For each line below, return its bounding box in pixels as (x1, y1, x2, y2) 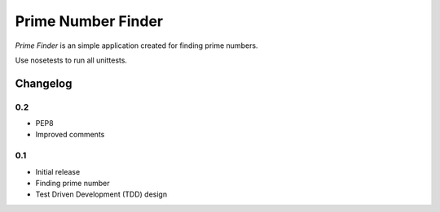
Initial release (35, 167, 81, 176)
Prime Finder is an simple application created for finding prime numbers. (15, 41, 258, 50)
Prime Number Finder (15, 12, 163, 30)
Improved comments (35, 130, 105, 140)
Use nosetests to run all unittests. (15, 55, 128, 65)
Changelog (15, 76, 73, 90)
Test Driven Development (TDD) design (35, 189, 167, 199)
